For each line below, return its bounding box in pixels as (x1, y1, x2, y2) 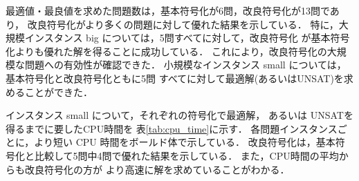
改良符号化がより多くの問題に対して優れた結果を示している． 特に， (27, 17, 339, 31)
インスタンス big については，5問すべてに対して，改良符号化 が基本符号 (24, 30, 350, 45)
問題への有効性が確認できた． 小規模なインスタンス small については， (24, 57, 347, 72)
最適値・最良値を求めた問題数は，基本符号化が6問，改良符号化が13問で (6, 3, 330, 17)
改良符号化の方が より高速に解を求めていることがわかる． (24, 162, 290, 176)
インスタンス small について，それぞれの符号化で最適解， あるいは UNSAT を (6, 108, 353, 122)
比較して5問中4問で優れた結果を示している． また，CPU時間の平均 (34, 148, 339, 162)
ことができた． (24, 84, 93, 99)
